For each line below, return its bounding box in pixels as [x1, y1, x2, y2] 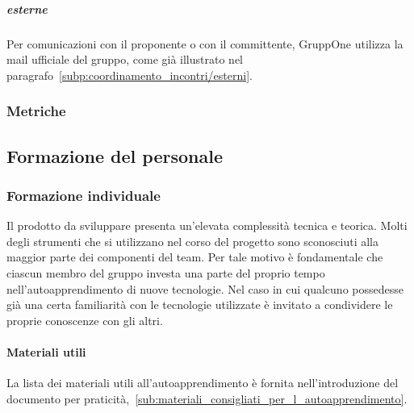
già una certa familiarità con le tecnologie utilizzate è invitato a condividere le [6, 296, 393, 313]
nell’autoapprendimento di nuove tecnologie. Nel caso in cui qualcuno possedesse [6, 280, 404, 297]
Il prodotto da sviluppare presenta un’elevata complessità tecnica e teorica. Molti [6, 217, 408, 234]
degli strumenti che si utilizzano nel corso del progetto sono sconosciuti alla [6, 232, 378, 249]
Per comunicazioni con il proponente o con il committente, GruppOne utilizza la [6, 35, 404, 52]
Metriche [6, 101, 66, 121]
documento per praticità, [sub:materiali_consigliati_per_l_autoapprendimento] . [6, 390, 408, 407]
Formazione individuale [6, 185, 161, 205]
